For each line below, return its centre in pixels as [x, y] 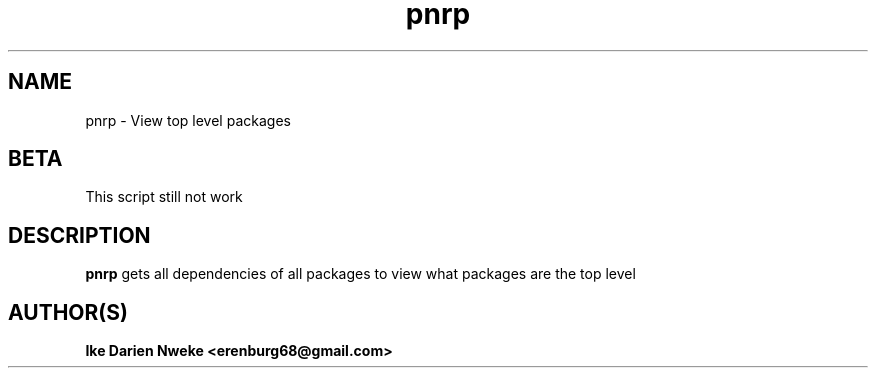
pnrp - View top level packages [188, 120]
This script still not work [164, 197]
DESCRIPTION [79, 235]
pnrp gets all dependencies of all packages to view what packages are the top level [360, 274]
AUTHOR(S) [68, 312]
